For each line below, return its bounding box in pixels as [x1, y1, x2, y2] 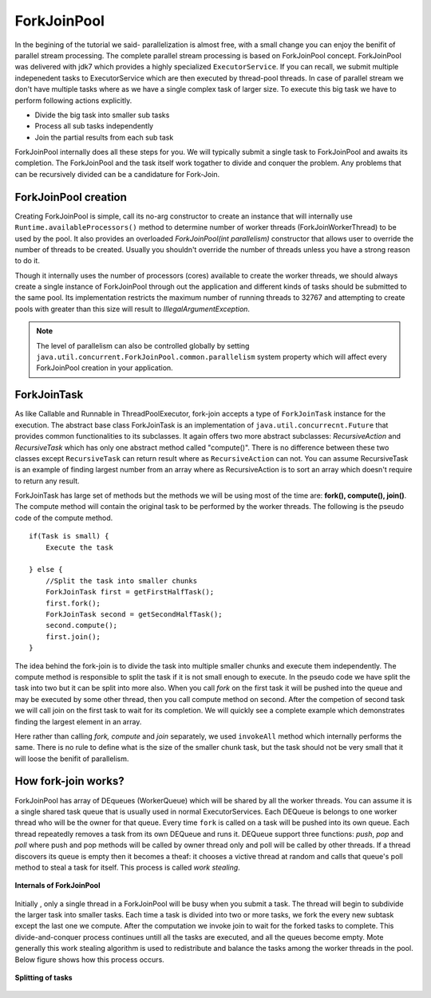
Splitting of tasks [14, 973, 73, 983]
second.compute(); [45, 621, 118, 630]
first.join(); [45, 632, 101, 641]
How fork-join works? [14, 775, 125, 788]
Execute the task [45, 542, 113, 552]
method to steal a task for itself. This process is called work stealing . [14, 862, 241, 872]
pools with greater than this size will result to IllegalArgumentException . [14, 304, 251, 314]
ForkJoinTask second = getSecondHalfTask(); [45, 609, 223, 618]
